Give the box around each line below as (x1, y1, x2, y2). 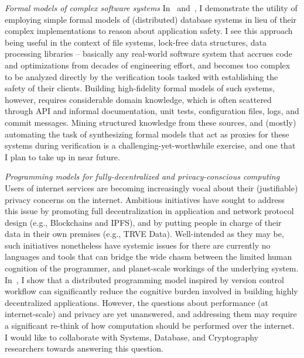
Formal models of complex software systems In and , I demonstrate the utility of (5, 2, 298, 13)
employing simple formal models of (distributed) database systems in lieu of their (5, 13, 297, 25)
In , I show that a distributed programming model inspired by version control (5, 273, 284, 285)
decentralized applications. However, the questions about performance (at (5, 296, 268, 308)
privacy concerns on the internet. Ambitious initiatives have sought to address (5, 193, 285, 205)
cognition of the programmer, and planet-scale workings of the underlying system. (5, 262, 299, 274)
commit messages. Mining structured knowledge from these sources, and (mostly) (5, 116, 296, 128)
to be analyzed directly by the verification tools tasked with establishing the (5, 70, 278, 82)
